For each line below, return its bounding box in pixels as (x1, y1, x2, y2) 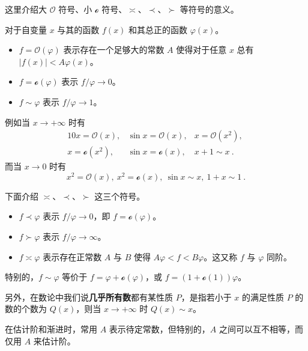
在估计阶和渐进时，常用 (5, 323, 97, 335)
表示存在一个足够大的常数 (63, 43, 165, 56)
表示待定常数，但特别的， (109, 323, 210, 335)
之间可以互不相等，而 (219, 323, 304, 335)
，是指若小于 (181, 290, 232, 303)
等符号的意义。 (180, 3, 239, 15)
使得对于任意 (176, 43, 227, 56)
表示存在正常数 (43, 250, 102, 263)
